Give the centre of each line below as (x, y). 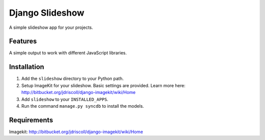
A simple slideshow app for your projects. (51, 27)
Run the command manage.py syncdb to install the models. (83, 106)
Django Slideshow (47, 13)
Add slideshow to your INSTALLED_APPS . (65, 99)
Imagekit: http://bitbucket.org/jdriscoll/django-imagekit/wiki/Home (76, 132)
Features (23, 41)
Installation (26, 67)
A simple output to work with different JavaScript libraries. (68, 53)
